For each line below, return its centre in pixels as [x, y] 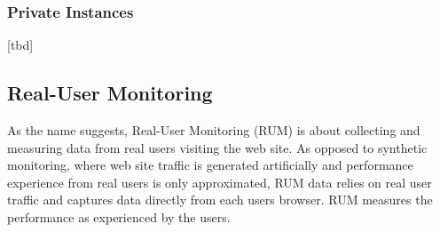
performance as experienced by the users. [119, 216]
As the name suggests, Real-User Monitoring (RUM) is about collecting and [214, 130]
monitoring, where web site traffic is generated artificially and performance [210, 165]
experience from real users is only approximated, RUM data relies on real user [220, 182]
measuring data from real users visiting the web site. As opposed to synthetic [217, 147]
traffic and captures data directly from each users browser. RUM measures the [220, 200]
